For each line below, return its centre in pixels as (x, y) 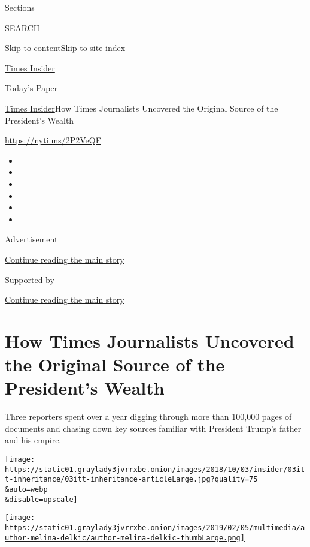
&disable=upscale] (41, 499)
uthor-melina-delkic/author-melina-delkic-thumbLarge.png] (125, 538)
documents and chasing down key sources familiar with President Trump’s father (153, 428)
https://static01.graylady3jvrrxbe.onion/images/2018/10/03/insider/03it (155, 469)
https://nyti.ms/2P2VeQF (53, 140)
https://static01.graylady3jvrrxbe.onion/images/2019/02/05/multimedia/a (155, 528)
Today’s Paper (31, 88)
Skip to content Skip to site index (65, 48)
